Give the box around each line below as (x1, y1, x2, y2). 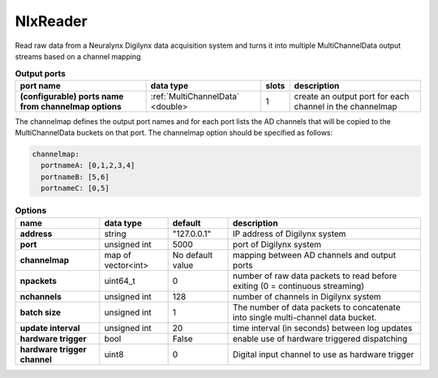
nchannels (19, 290, 62, 302)
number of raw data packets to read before (232, 270, 397, 281)
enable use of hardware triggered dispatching (232, 333, 408, 344)
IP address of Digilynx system (232, 228, 346, 239)
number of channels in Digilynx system (232, 290, 381, 302)
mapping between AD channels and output (232, 249, 397, 260)
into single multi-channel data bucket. (232, 311, 377, 323)
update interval (19, 322, 80, 333)
